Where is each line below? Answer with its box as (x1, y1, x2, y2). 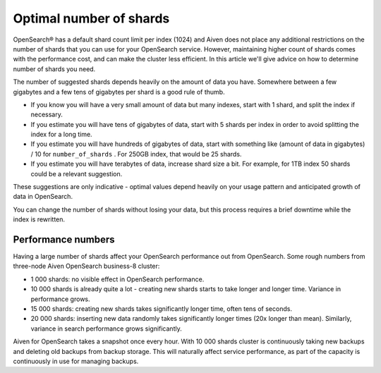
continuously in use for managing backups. (13, 357, 139, 365)
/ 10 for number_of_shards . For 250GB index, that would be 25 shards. (30, 149, 242, 158)
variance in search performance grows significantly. (30, 324, 183, 333)
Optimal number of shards (13, 11, 170, 26)
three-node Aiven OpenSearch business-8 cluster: (13, 262, 160, 271)
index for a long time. (30, 130, 92, 139)
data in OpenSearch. (13, 192, 73, 201)
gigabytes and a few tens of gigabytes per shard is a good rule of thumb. (13, 87, 225, 96)
